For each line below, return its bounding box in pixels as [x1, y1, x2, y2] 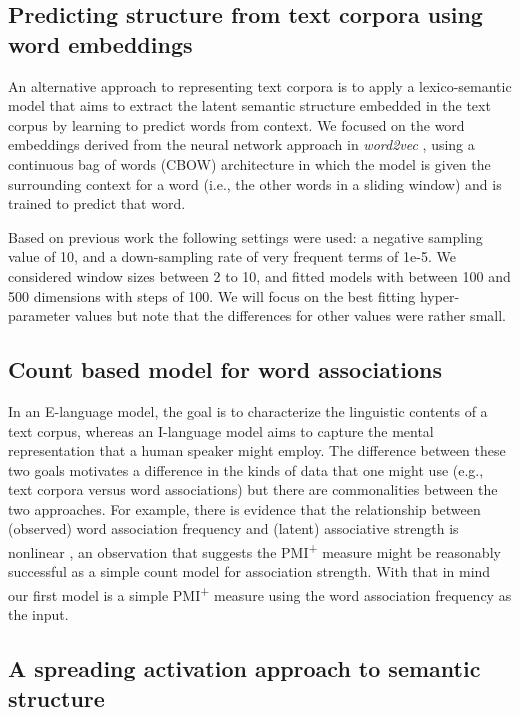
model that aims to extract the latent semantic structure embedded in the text [8, 95, 491, 116]
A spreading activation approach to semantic [8, 653, 481, 684]
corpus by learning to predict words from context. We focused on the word [8, 114, 465, 135]
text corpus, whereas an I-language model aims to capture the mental [8, 420, 434, 441]
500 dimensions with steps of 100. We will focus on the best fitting [8, 285, 416, 306]
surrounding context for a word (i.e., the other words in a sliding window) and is [8, 173, 502, 194]
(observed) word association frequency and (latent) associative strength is [8, 518, 459, 539]
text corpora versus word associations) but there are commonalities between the [8, 479, 498, 500]
